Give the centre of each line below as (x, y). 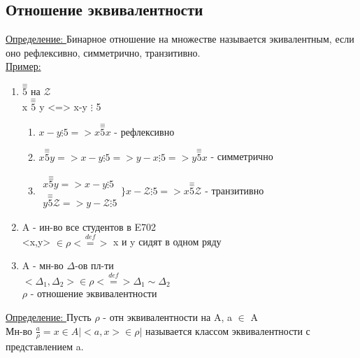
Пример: (23, 66)
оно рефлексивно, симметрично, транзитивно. (103, 52)
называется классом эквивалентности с (228, 330)
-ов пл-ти (94, 265)
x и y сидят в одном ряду (167, 242)
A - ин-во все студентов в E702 (89, 226)
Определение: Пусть (49, 317)
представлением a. (45, 346)
